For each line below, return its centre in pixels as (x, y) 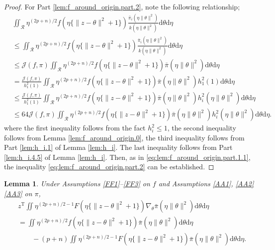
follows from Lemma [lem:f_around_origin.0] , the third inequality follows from (124, 137)
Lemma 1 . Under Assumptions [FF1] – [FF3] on (77, 183)
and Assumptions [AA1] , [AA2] (206, 183)
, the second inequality (202, 128)
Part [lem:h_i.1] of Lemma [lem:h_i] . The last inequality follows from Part (118, 147)
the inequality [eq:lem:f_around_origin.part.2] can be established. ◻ (109, 167)
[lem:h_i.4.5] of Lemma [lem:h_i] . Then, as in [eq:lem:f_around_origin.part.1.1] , (127, 157)
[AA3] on (18, 193)
